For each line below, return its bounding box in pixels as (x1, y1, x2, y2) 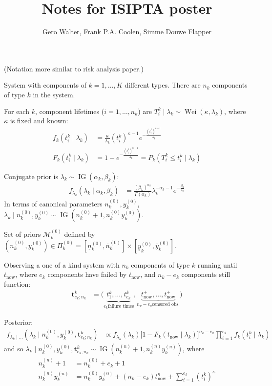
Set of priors (4, 229, 41, 239)
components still (181, 269, 230, 279)
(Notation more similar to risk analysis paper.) (4, 63, 144, 73)
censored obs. (152, 302, 180, 307)
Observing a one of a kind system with (4, 259, 120, 270)
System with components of (4, 80, 86, 90)
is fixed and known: (10, 115, 68, 126)
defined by (64, 229, 95, 239)
